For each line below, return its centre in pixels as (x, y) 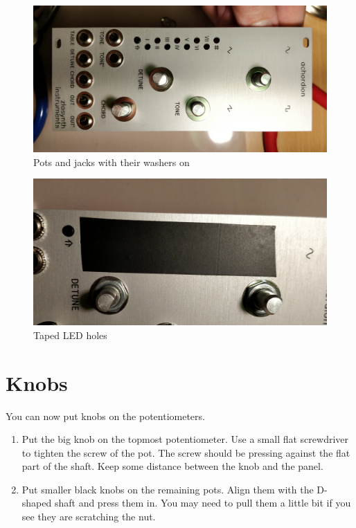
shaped (37, 503)
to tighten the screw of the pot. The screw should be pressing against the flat (186, 452)
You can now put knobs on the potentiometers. (105, 416)
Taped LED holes (70, 335)
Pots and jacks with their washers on (112, 162)
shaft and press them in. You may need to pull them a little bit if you (203, 503)
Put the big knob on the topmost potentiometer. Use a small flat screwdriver (185, 439)
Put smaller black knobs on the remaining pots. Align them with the (168, 489)
